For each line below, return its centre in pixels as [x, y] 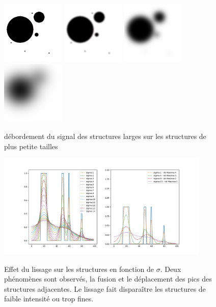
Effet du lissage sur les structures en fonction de [79, 269]
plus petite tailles [31, 146]
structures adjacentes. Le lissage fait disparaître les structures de [105, 288]
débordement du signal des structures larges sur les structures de [105, 136]
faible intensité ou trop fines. [49, 299]
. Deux [171, 269]
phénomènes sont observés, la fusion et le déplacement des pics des [108, 279]
